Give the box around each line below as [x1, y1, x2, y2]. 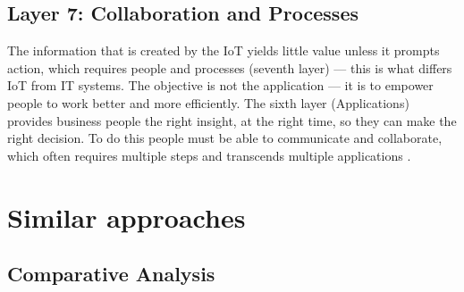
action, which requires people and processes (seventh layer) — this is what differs [7, 58, 452, 77]
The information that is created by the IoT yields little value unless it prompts [7, 41, 440, 60]
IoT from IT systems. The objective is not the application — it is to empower [7, 76, 434, 95]
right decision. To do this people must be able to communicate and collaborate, [7, 129, 443, 147]
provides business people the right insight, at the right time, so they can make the [7, 111, 457, 129]
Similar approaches [7, 198, 246, 235]
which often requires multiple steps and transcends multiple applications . [7, 146, 411, 164]
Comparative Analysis [7, 260, 215, 288]
